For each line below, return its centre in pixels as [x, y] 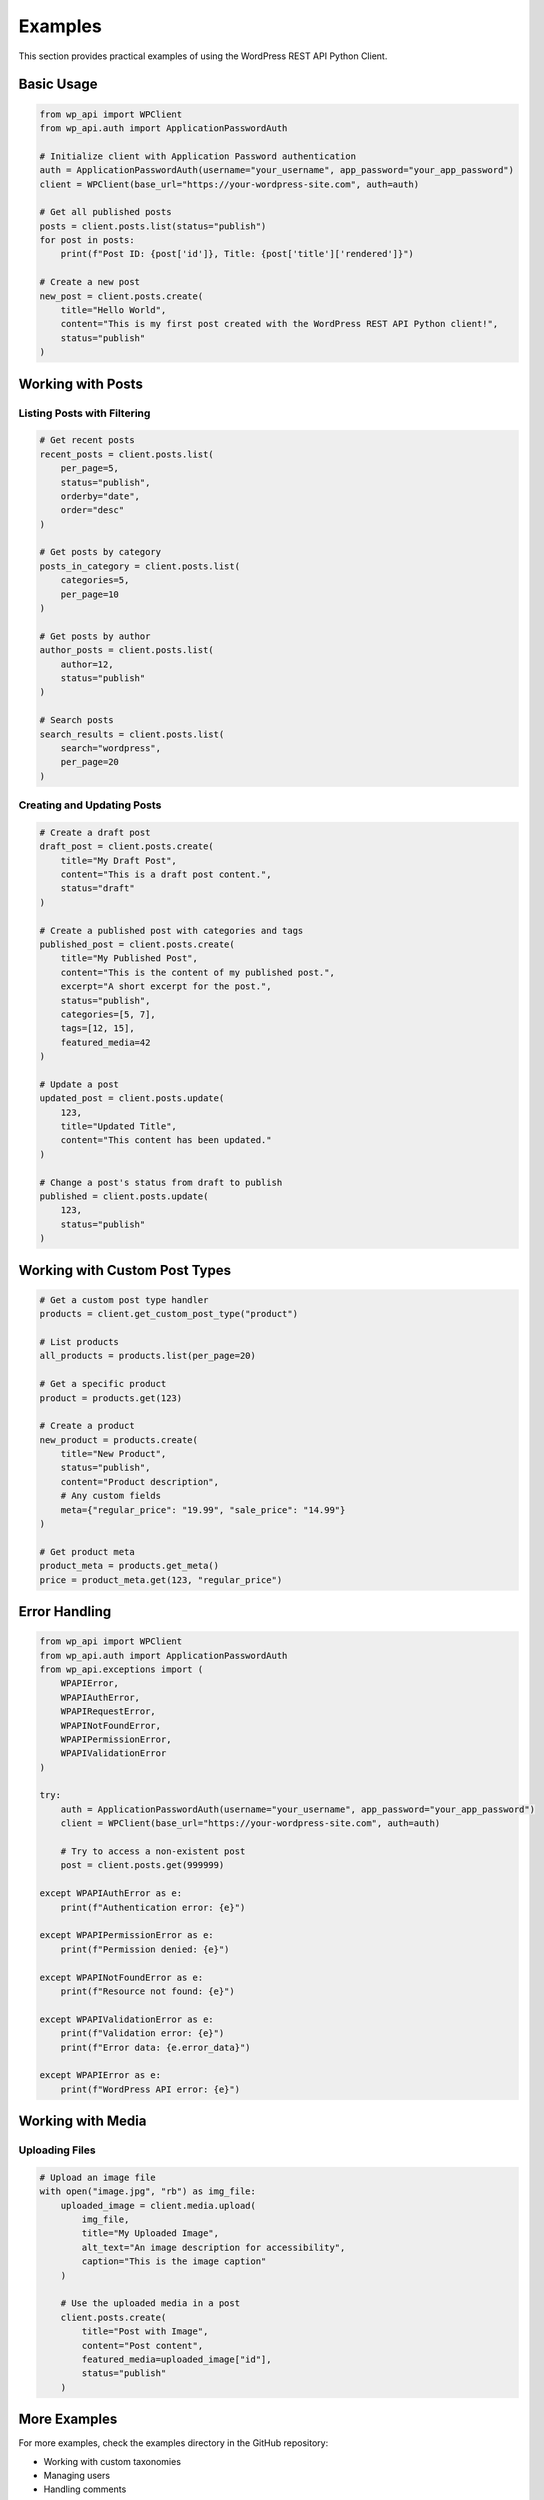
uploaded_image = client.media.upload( [158, 2205]
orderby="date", [100, 496]
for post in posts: [87, 240]
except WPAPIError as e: [100, 2075]
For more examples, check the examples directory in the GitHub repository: [173, 2443]
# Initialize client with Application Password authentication [198, 156]
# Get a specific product [103, 1384]
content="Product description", [140, 1481]
